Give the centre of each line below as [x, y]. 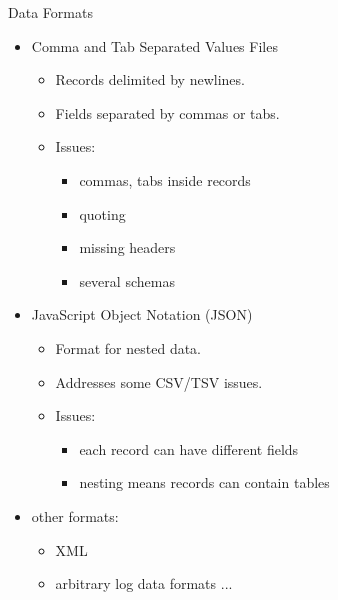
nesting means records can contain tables [204, 482]
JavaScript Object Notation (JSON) [142, 314]
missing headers [127, 247]
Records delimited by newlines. [150, 79]
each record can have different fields [189, 448]
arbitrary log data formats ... [144, 583]
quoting [102, 213]
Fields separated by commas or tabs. [167, 112]
